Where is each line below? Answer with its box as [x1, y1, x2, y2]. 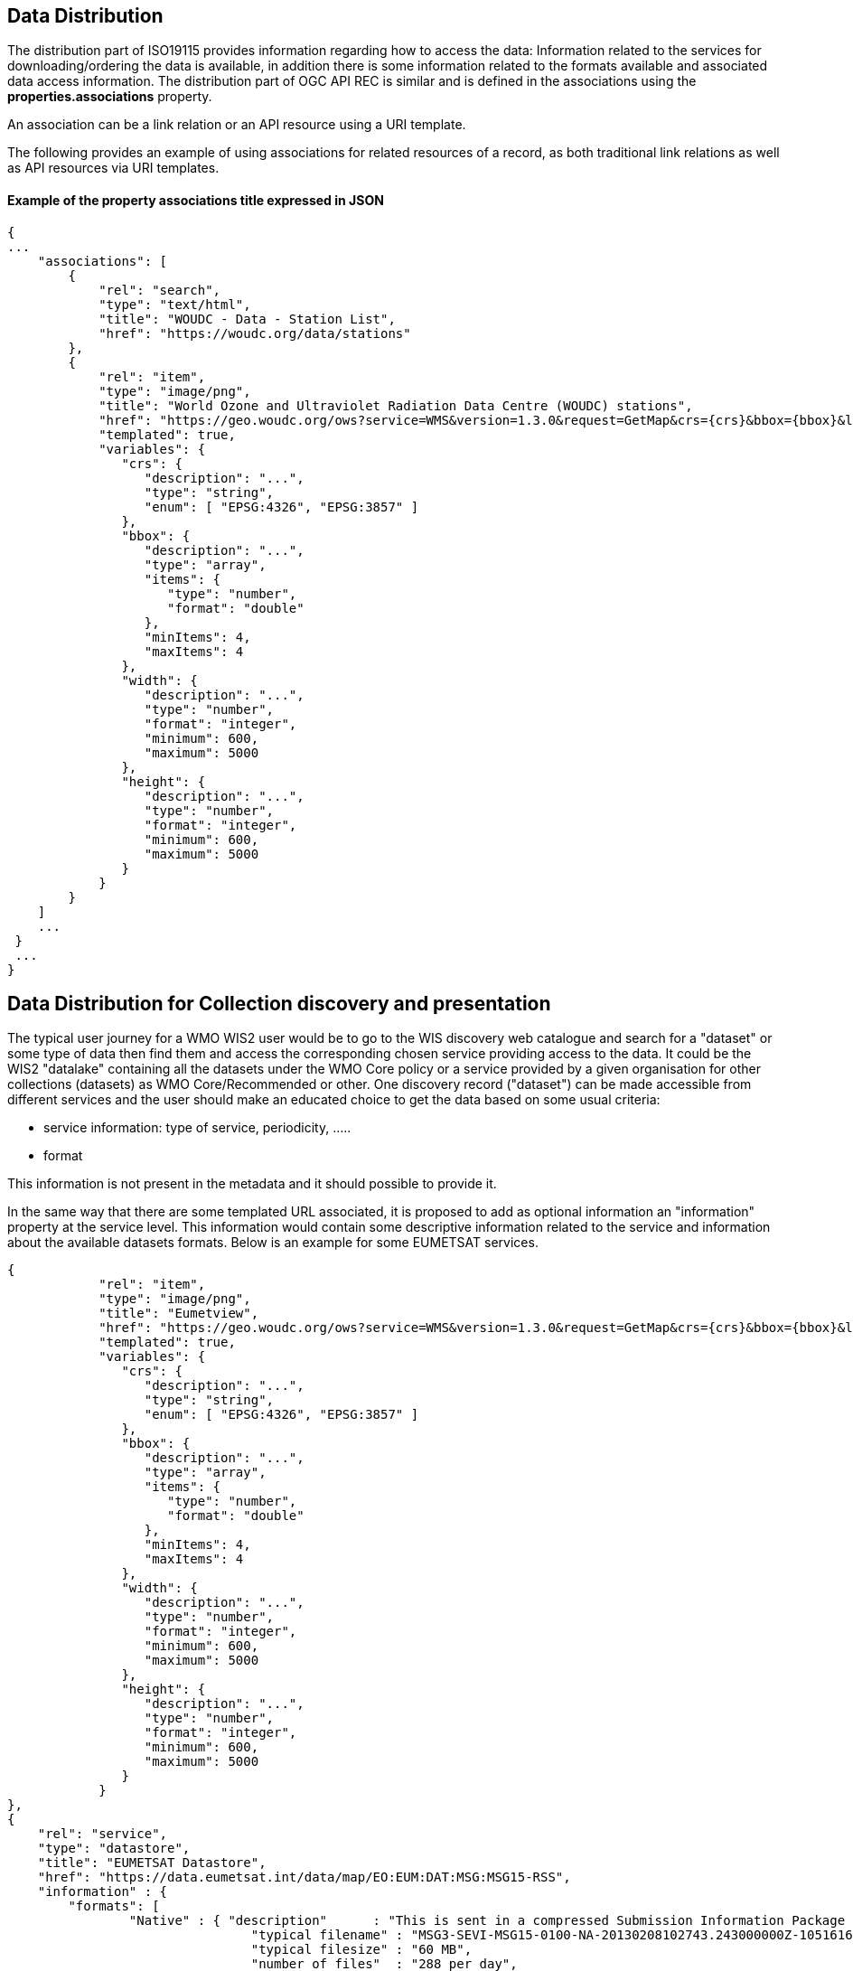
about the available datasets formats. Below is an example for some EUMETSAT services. [7, 1234, 539, 1251]
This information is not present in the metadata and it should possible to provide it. [7, 1176, 497, 1192]
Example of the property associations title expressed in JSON [7, 192, 384, 209]
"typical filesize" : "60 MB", [250, 1942, 473, 1957]
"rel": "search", [98, 282, 221, 297]
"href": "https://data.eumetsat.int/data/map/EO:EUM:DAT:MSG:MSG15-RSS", [37, 1870, 571, 1885]
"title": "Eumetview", [98, 1306, 259, 1321]
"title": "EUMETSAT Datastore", [37, 1855, 267, 1871]
